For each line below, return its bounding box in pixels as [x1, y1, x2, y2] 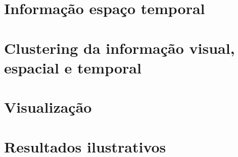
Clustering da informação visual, [4, 37, 235, 58]
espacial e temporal [4, 57, 141, 77]
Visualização [4, 97, 92, 117]
